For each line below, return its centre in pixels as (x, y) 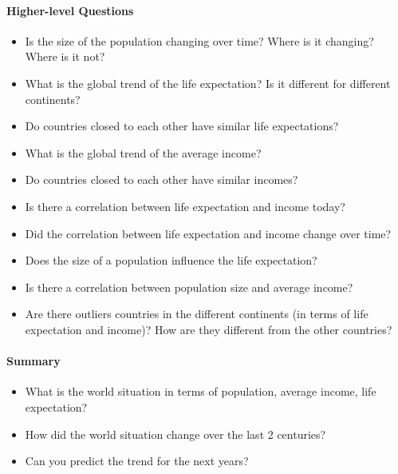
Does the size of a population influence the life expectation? (171, 260)
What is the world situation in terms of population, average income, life (201, 391)
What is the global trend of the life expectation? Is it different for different (208, 83)
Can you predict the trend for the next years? (137, 461)
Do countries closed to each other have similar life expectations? (182, 126)
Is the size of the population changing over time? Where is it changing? (199, 40)
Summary (33, 361)
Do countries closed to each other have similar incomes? (162, 179)
